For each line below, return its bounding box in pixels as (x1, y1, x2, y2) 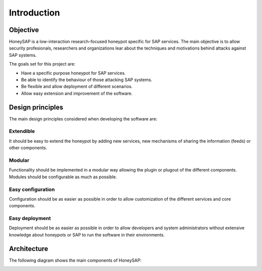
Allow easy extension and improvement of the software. (21, 90, 133, 96)
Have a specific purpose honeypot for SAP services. (21, 70, 126, 76)
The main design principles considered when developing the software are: (9, 116, 158, 121)
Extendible (9, 128, 35, 135)
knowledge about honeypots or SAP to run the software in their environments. (9, 232, 165, 237)
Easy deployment (9, 215, 51, 222)
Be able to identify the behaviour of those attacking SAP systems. (21, 77, 152, 83)
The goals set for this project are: (9, 61, 76, 67)
